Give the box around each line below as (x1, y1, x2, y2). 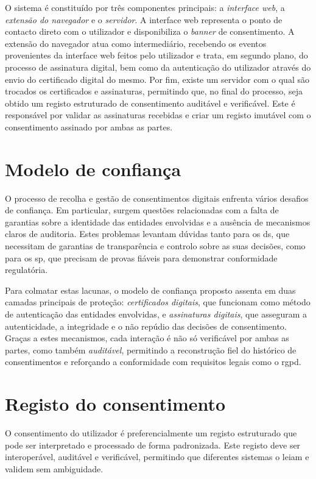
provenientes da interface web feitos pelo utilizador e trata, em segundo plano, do (5, 49, 308, 62)
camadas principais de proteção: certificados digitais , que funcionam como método (5, 296, 311, 308)
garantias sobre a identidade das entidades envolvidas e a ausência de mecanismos (5, 215, 311, 228)
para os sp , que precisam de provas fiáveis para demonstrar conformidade (5, 251, 278, 264)
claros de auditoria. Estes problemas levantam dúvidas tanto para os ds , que (5, 227, 290, 240)
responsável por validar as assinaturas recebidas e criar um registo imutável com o (5, 108, 311, 121)
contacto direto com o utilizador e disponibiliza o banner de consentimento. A (5, 25, 295, 38)
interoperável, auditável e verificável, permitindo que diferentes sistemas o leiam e (5, 450, 309, 463)
